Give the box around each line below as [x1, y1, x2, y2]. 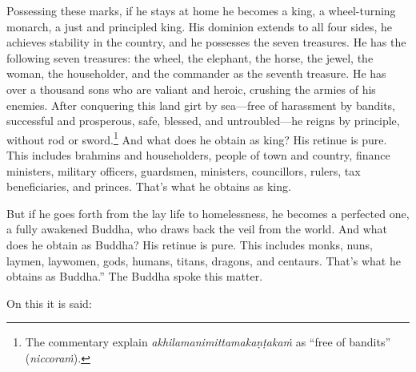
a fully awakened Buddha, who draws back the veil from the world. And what [6, 220, 388, 237]
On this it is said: [6, 294, 92, 311]
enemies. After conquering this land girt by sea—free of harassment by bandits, [6, 96, 395, 113]
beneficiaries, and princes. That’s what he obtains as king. [6, 178, 291, 195]
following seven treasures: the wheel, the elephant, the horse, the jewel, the [6, 49, 374, 66]
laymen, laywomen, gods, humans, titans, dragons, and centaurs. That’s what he [6, 252, 401, 269]
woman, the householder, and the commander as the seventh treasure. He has [6, 65, 386, 82]
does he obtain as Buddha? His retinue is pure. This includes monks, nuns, [6, 236, 373, 253]
